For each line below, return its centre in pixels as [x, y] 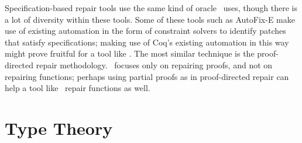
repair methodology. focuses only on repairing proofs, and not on [154, 64]
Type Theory [59, 128]
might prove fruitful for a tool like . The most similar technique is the [130, 53]
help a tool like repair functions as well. [78, 88]
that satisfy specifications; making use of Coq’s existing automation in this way [147, 42]
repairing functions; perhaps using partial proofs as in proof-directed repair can [147, 76]
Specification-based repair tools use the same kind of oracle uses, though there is [151, 8]
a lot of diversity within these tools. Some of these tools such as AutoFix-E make [150, 19]
